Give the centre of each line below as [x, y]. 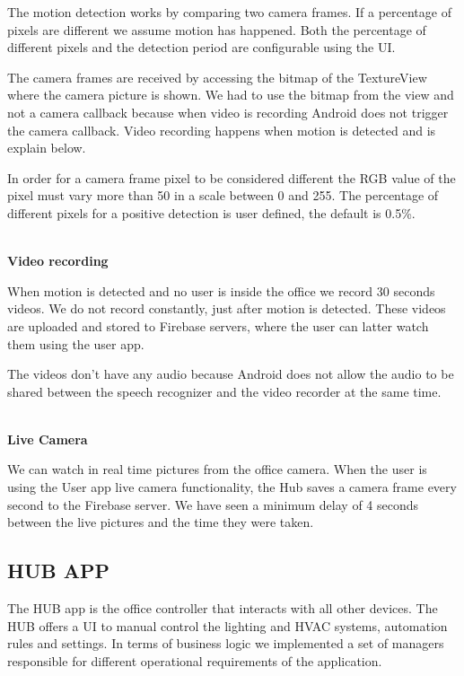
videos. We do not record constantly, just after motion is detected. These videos [227, 308]
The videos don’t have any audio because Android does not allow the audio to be [231, 374]
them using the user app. [76, 343]
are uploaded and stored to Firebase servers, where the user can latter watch [218, 325]
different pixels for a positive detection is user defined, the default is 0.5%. [211, 212]
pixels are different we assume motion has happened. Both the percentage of [217, 29]
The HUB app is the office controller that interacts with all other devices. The [223, 608]
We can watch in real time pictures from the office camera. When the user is [217, 469]
